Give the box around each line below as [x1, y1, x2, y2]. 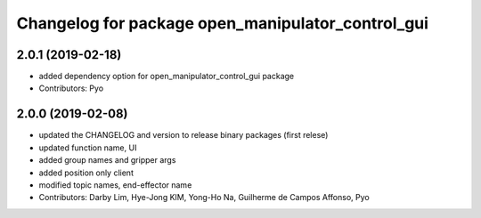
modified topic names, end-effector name [38, 179, 192, 190]
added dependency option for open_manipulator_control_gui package [38, 71, 295, 82]
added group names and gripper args [38, 155, 176, 166]
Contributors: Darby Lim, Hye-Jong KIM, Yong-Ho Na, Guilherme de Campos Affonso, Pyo [38, 192, 370, 203]
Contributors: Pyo [38, 83, 104, 93]
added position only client [38, 167, 134, 178]
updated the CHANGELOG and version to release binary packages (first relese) [38, 130, 329, 141]
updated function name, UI [38, 142, 137, 153]
